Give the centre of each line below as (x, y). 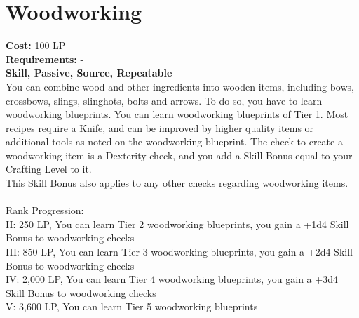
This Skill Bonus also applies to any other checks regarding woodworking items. (177, 183)
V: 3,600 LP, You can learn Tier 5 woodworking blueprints (132, 306)
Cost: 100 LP (36, 45)
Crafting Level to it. (49, 169)
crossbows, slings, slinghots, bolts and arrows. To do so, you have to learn (164, 100)
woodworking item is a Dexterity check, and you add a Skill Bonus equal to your (179, 155)
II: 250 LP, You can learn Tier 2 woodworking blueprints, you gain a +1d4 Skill (177, 224)
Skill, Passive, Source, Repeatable (89, 73)
